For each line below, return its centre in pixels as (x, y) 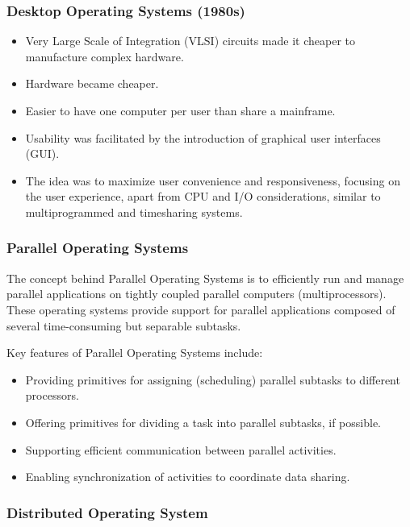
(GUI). (42, 154)
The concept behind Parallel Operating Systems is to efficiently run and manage (205, 278)
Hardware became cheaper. (92, 83)
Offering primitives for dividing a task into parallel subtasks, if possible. (203, 422)
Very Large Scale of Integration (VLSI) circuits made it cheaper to (190, 41)
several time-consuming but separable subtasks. (124, 325)
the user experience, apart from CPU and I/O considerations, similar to (203, 196)
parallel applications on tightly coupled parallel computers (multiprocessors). (197, 294)
